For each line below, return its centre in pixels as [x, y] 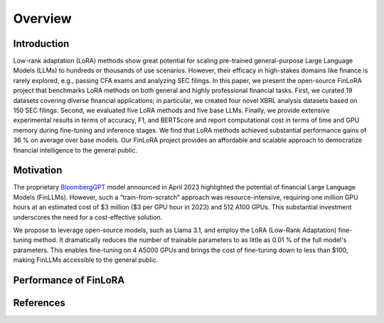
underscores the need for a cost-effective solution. [88, 217]
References [39, 303]
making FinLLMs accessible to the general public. [86, 260]
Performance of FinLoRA [69, 280]
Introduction [41, 44]
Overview [42, 18]
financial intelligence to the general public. [75, 150]
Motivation [38, 170]
